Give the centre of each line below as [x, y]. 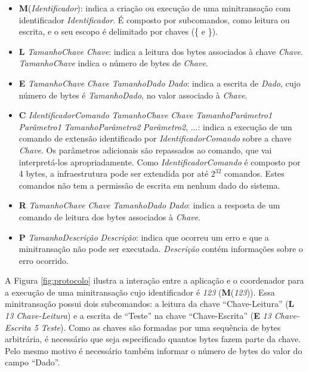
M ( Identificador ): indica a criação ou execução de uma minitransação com [154, 8]
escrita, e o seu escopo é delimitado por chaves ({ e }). [118, 31]
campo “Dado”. [33, 362]
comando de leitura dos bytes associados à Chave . [109, 216]
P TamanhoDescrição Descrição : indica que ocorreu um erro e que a [144, 237]
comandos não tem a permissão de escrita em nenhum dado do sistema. [149, 185]
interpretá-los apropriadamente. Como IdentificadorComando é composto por [160, 162]
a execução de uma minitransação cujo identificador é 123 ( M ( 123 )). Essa [140, 292]
